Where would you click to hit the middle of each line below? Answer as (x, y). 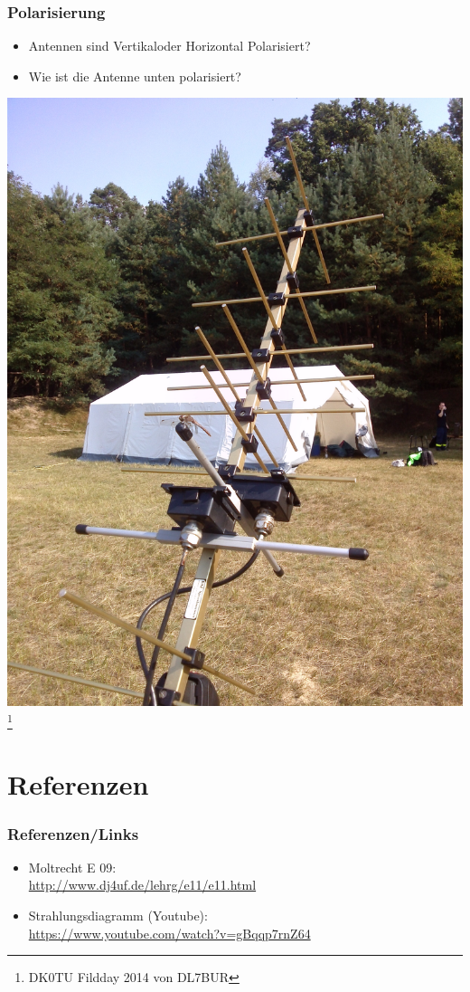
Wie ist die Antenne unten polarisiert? (135, 76)
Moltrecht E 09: (72, 867)
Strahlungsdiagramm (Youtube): (118, 916)
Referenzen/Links (73, 833)
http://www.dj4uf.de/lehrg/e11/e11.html (142, 885)
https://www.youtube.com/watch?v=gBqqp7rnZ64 (169, 933)
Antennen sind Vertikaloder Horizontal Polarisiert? (169, 46)
